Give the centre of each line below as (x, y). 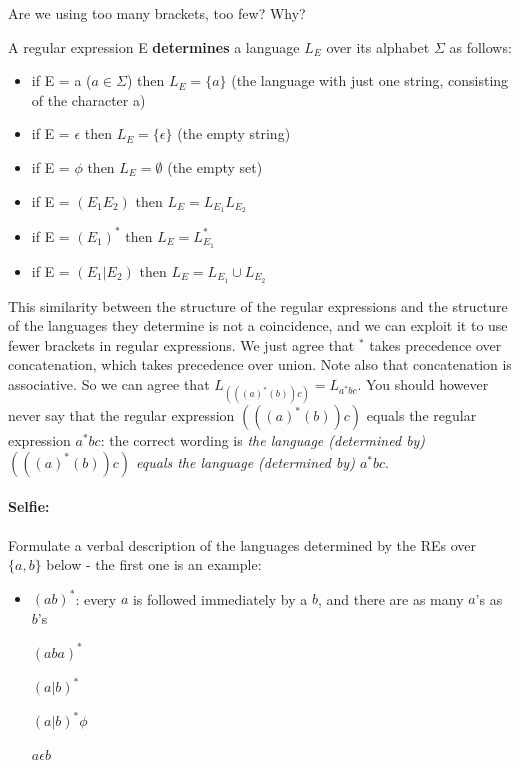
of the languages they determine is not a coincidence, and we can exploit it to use (258, 325)
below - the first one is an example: (154, 564)
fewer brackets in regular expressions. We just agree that (181, 344)
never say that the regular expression (121, 415)
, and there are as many (390, 598)
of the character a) (88, 99)
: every (96, 598)
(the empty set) (215, 166)
